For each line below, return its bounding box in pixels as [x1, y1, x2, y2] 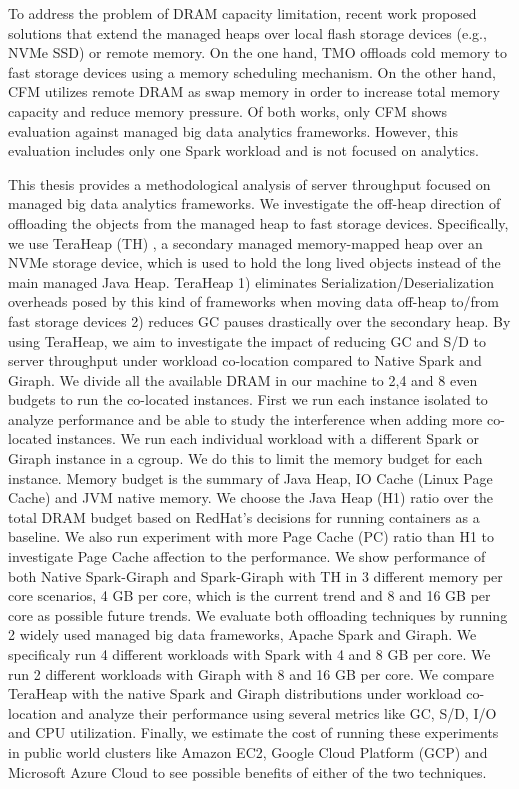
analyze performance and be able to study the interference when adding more [8, 408, 483, 429]
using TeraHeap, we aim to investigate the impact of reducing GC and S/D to [8, 330, 487, 351]
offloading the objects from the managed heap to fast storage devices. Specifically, [8, 212, 509, 233]
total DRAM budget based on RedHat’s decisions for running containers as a [8, 506, 480, 527]
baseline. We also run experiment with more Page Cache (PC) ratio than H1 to [8, 526, 495, 547]
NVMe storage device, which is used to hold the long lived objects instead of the [8, 252, 501, 273]
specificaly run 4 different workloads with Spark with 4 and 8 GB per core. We [8, 644, 491, 664]
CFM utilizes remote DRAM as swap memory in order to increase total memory [8, 81, 500, 102]
